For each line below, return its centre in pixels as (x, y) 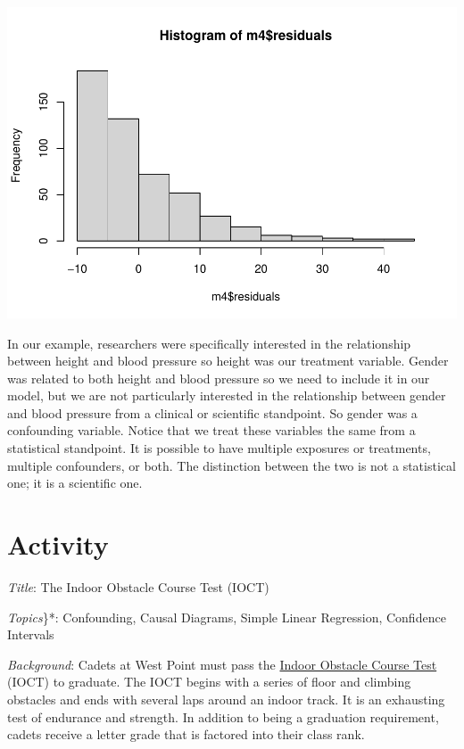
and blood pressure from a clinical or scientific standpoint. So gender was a (212, 412)
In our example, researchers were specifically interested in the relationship (209, 343)
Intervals (31, 634)
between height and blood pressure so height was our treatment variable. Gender (228, 361)
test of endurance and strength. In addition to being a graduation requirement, (223, 716)
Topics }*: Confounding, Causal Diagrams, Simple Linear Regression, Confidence (227, 617)
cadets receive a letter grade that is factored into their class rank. (186, 734)
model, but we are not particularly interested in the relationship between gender (227, 395)
